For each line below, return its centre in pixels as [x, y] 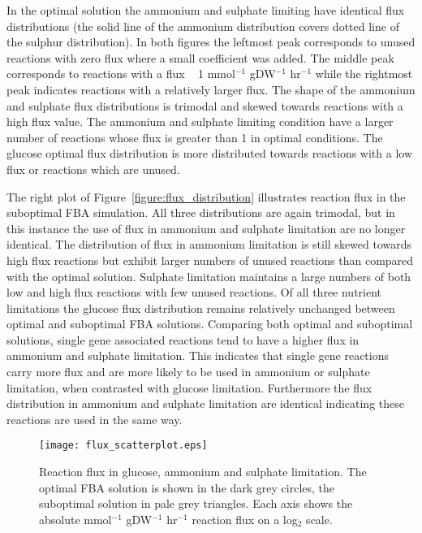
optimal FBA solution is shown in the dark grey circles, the [187, 487]
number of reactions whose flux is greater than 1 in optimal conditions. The [195, 137]
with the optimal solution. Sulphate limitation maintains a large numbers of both [209, 276]
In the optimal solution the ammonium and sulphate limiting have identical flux [206, 10]
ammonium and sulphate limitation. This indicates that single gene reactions [198, 355]
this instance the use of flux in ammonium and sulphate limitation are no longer [206, 228]
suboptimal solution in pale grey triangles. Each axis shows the [196, 503]
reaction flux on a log [245, 519]
